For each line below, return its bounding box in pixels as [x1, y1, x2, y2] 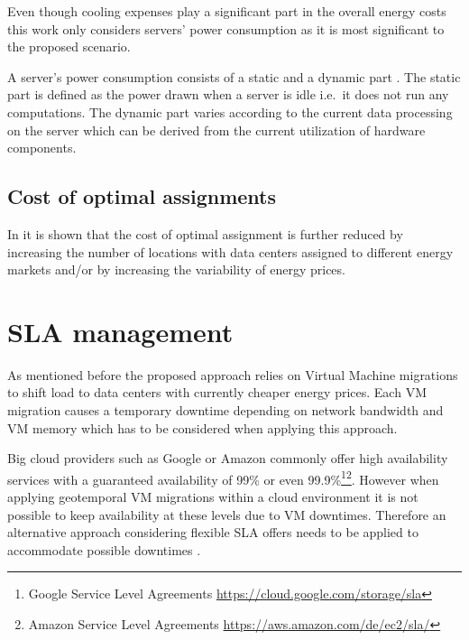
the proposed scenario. [7, 37, 131, 56]
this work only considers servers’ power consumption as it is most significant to [7, 19, 445, 38]
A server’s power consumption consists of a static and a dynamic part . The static [7, 67, 461, 86]
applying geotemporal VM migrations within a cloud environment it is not [7, 487, 418, 506]
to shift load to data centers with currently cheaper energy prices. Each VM [7, 383, 427, 402]
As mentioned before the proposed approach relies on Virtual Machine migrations [7, 365, 458, 384]
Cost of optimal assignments [7, 182, 277, 210]
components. [7, 138, 77, 157]
